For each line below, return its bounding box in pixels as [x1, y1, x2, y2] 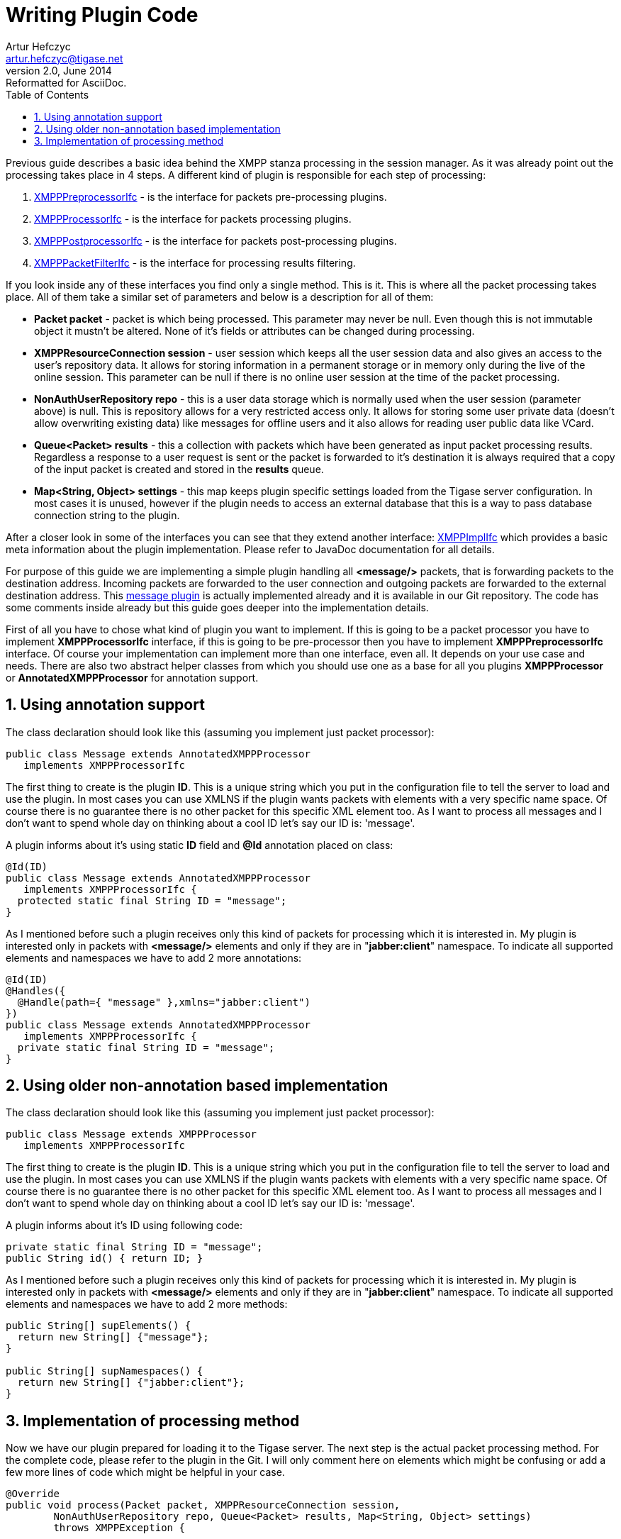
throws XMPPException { [53, 1522, 185, 1534]
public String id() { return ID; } [6, 1252, 203, 1265]
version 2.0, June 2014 [6, 64, 112, 77]
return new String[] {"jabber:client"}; [17, 1377, 245, 1389]
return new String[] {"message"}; [17, 1331, 209, 1343]
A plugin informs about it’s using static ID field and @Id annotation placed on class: [6, 838, 393, 851]
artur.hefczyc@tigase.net [6, 52, 123, 65]
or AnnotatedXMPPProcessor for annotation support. [6, 671, 259, 684]
